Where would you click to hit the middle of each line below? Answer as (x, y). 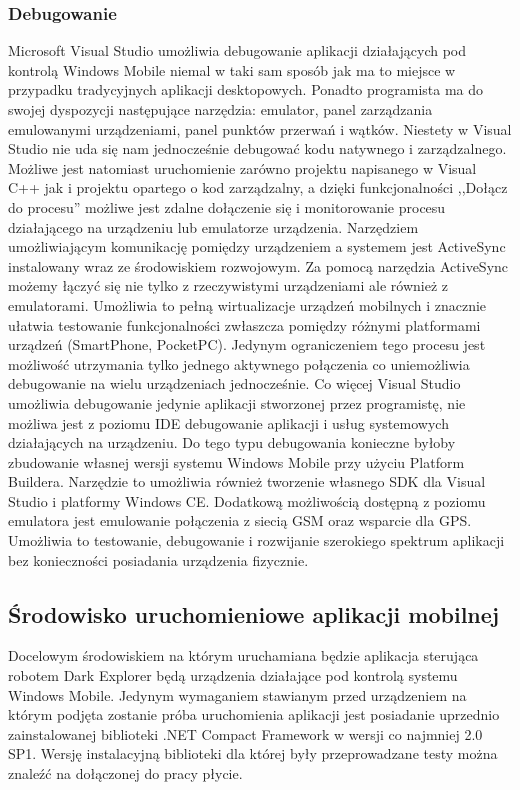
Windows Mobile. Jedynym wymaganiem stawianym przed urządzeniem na (237, 694)
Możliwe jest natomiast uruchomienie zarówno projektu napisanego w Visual (242, 167)
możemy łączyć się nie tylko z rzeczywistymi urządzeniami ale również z (228, 285)
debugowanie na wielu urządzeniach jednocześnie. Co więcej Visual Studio (234, 383)
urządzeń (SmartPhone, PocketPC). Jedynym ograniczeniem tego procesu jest (247, 344)
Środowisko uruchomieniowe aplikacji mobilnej (254, 613)
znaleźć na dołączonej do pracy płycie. (125, 773)
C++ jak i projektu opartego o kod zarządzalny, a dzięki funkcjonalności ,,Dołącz (258, 187)
